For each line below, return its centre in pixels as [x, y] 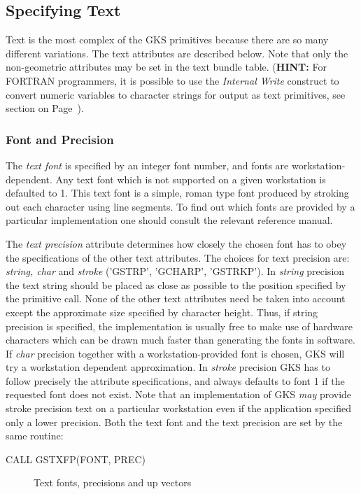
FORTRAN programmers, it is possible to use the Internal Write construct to [172, 80]
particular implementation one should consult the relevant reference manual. [169, 220]
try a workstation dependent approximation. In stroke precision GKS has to [168, 367]
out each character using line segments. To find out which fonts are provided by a [180, 206]
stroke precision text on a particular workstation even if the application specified [179, 408]
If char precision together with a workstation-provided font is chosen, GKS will [175, 353]
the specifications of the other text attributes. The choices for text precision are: [178, 257]
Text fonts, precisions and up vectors [113, 482]
